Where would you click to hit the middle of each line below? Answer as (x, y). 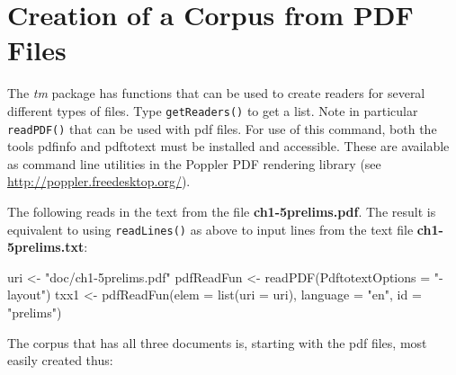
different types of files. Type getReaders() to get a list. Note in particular (213, 110)
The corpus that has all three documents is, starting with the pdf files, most (217, 342)
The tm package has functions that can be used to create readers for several (216, 93)
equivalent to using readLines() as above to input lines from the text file (210, 229)
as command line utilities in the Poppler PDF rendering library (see (194, 163)
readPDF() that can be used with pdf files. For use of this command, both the (222, 128)
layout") (29, 295)
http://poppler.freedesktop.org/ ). (99, 181)
